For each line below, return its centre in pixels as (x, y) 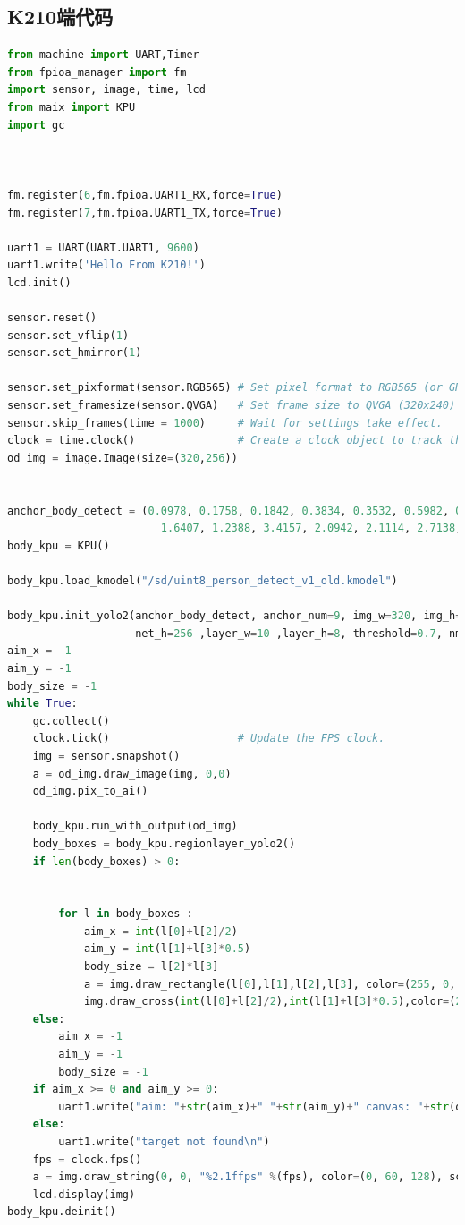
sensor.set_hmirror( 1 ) (75, 353)
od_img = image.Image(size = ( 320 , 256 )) (123, 458)
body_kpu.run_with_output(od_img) (135, 826)
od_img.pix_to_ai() (90, 791)
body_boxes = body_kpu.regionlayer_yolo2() (164, 843)
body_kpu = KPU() (59, 545)
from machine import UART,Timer (103, 55)
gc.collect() (71, 721)
